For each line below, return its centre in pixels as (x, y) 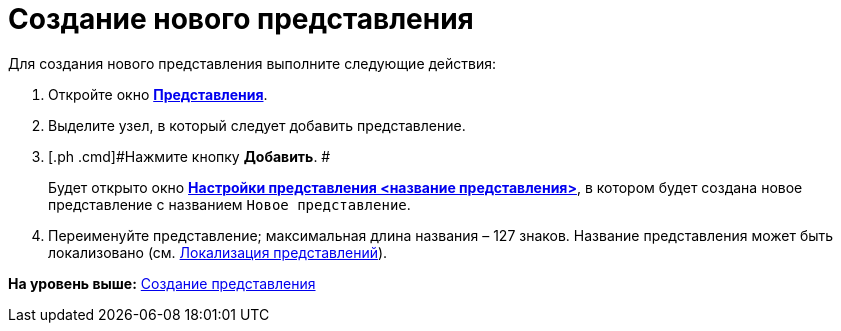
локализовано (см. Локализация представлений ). (218, 252)
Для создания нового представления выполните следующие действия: (252, 63)
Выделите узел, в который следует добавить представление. (257, 125)
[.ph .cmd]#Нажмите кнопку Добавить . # (189, 156)
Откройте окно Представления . (158, 94)
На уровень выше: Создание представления (162, 283)
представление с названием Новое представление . (229, 204)
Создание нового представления (241, 19)
